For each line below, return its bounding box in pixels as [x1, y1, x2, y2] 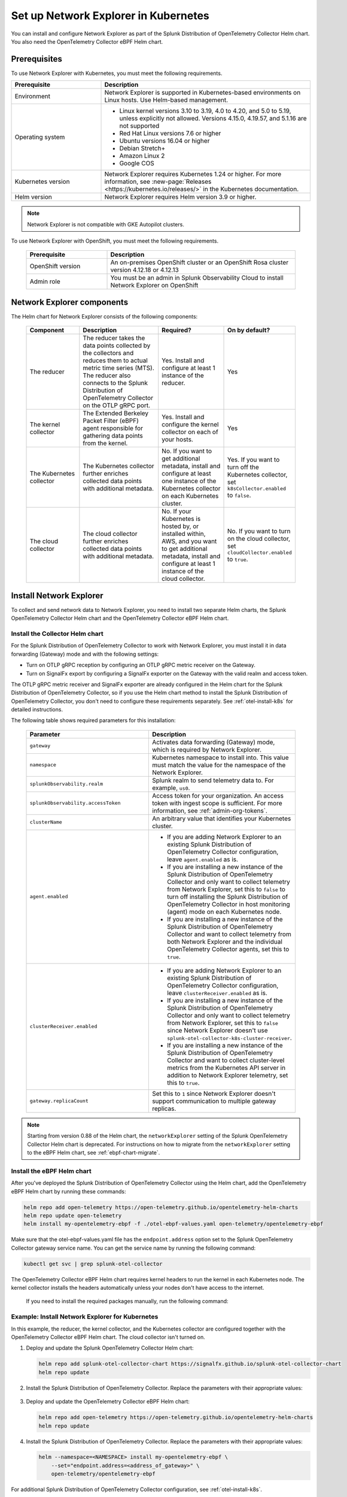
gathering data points [83, 432, 144, 440]
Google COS [119, 159, 155, 168]
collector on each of [162, 428, 218, 437]
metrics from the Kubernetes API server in [166, 1063, 286, 1072]
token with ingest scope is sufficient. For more [151, 799, 282, 807]
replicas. [151, 1104, 176, 1113]
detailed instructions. [11, 706, 63, 713]
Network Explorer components [11, 297, 129, 307]
